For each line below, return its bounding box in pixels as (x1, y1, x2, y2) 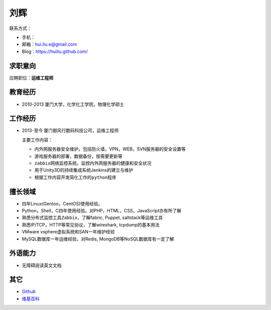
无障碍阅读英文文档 (22, 262, 62, 268)
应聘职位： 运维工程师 (9, 74, 54, 81)
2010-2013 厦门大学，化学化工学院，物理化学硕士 (22, 101, 124, 107)
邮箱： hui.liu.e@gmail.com (22, 41, 77, 47)
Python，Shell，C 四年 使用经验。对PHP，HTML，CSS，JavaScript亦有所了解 (22, 208, 182, 214)
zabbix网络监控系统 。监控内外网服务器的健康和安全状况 (34, 160, 152, 166)
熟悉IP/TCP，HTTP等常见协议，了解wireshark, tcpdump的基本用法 (22, 221, 160, 227)
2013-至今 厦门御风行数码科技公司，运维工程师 (22, 127, 119, 133)
